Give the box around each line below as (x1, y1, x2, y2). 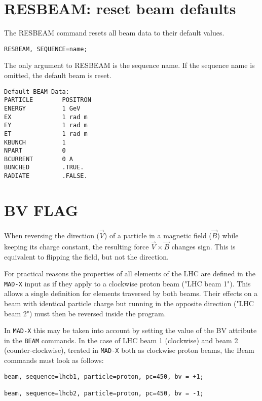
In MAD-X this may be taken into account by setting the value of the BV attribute (4, 325, 257, 336)
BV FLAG (4, 199, 79, 220)
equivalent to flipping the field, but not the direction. (4, 251, 169, 262)
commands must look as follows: (4, 355, 104, 366)
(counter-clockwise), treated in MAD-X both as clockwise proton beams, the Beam (4, 345, 254, 355)
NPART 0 (4, 147, 66, 155)
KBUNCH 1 (4, 138, 66, 146)
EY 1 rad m (4, 122, 88, 129)
